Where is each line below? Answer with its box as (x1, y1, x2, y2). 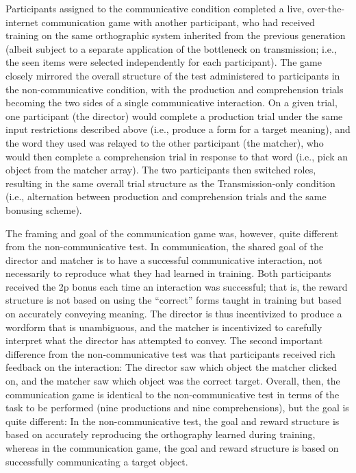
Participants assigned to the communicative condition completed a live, (5, 1, 305, 15)
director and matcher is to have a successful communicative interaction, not (5, 252, 322, 267)
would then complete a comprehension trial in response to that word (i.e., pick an (5, 149, 348, 163)
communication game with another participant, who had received (41, 14, 315, 29)
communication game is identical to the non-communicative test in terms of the (5, 387, 340, 401)
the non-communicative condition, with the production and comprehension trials (5, 82, 344, 96)
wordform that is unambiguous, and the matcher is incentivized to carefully (5, 319, 322, 334)
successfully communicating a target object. (5, 454, 188, 468)
